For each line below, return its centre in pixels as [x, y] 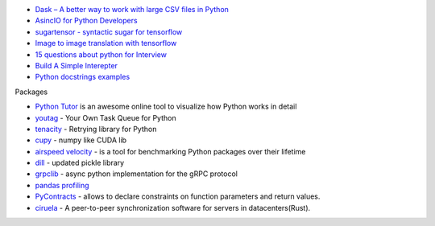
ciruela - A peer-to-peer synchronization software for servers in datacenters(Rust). [173, 208]
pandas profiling [62, 185]
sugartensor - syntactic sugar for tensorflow [109, 31]
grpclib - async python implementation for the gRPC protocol [136, 174]
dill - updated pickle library [80, 163]
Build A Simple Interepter [77, 65]
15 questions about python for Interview [101, 54]
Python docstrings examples [83, 77]
